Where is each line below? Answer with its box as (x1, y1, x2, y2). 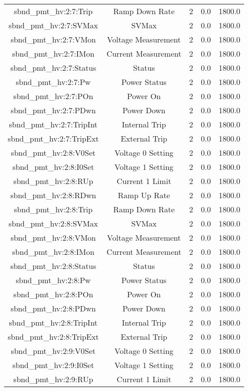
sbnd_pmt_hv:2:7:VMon (10, 34, 96, 45)
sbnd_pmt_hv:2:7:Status (10, 62, 96, 73)
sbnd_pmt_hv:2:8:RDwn (10, 189, 96, 201)
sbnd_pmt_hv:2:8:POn (13, 288, 94, 300)
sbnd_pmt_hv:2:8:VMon (10, 232, 96, 243)
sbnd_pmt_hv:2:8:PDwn (10, 303, 96, 314)
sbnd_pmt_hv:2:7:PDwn (10, 104, 96, 116)
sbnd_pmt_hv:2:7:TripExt (8, 133, 99, 144)
